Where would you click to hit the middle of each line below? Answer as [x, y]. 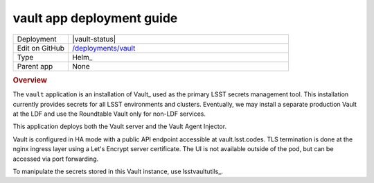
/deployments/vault [104, 48]
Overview [30, 80]
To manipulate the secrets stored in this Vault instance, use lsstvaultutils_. [118, 171]
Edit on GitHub [41, 48]
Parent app [35, 66]
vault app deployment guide [95, 18]
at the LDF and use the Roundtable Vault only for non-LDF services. [109, 114]
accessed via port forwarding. [56, 159]
